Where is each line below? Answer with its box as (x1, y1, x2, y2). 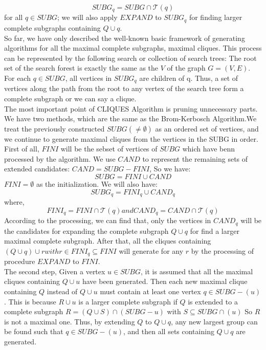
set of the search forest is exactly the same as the (4, 62, 159, 73)
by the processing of (191, 245, 254, 256)
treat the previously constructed (4, 123, 105, 134)
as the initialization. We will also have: (36, 179, 158, 189)
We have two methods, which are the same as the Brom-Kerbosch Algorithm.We (4, 113, 257, 124)
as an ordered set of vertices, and (155, 123, 259, 134)
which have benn (182, 143, 235, 154)
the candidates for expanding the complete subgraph (4, 225, 169, 236)
